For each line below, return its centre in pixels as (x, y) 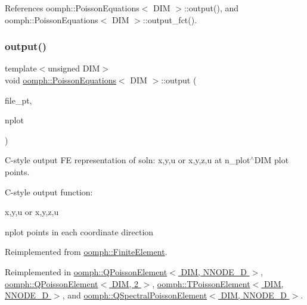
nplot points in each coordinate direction (79, 231)
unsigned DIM (74, 68)
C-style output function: (49, 192)
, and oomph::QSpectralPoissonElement (135, 295)
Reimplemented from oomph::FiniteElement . (86, 252)
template (21, 68)
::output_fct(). (170, 19)
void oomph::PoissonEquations (61, 80)
